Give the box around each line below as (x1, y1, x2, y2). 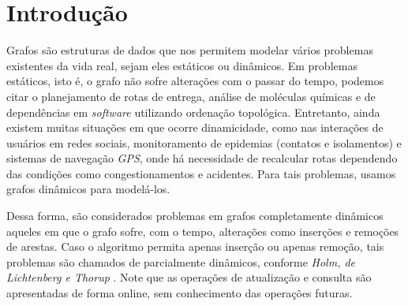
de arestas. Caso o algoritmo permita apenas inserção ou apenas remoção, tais (6, 238, 384, 255)
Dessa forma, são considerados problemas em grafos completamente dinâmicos (6, 207, 384, 224)
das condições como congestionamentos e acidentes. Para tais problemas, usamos (6, 165, 396, 181)
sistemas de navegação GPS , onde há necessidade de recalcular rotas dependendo (6, 150, 398, 166)
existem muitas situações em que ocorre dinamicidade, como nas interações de (6, 119, 384, 136)
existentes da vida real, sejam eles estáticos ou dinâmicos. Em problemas (6, 57, 357, 73)
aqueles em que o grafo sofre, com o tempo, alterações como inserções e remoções (6, 222, 399, 239)
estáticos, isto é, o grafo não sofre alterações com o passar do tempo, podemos (6, 73, 384, 89)
